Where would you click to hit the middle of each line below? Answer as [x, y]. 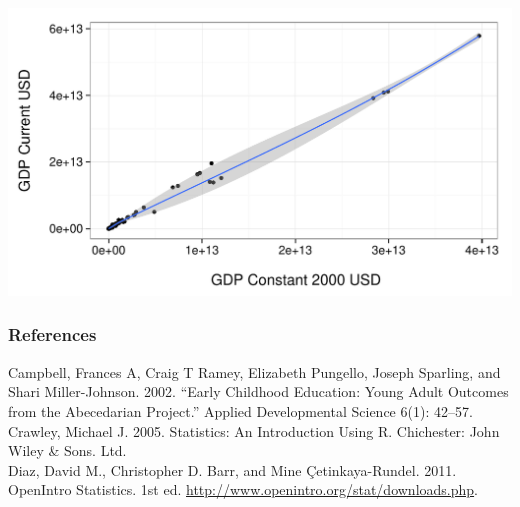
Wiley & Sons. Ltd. [67, 450]
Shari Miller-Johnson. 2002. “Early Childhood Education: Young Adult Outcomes [258, 391]
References [52, 334]
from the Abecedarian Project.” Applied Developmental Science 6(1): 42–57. [240, 410]
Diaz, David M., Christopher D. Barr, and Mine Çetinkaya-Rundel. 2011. [232, 469]
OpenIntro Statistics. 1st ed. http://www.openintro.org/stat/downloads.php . [243, 489]
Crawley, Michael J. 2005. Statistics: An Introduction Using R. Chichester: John [254, 430]
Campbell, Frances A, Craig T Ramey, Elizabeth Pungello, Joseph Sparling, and [254, 371]
